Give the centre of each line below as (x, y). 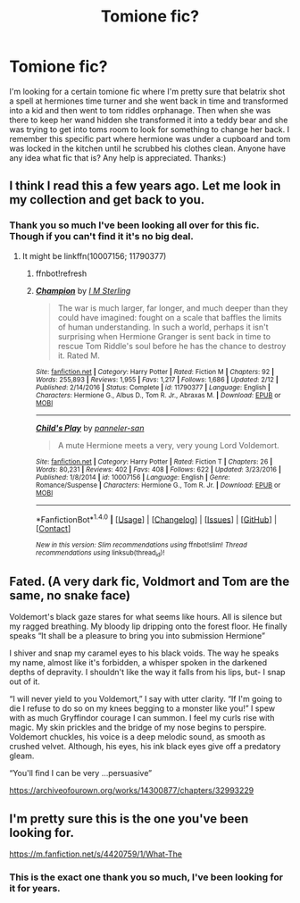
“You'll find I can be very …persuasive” (81, 773)
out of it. (25, 681)
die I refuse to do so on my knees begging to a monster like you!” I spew (142, 708)
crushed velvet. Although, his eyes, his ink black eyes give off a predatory (145, 747)
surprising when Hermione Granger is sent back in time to (164, 336)
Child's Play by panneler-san (90, 428)
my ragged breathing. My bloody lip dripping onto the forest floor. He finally (148, 626)
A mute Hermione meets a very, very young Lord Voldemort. (168, 445)
